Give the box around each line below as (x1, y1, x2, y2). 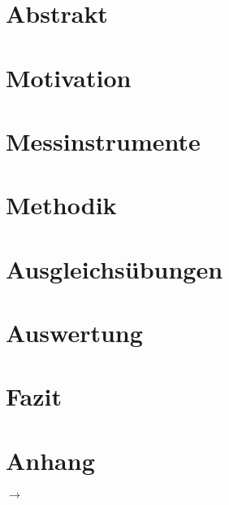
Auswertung (6, 316, 143, 349)
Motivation (6, 60, 132, 94)
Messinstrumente (6, 124, 201, 157)
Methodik (6, 188, 117, 222)
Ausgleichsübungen (6, 252, 223, 285)
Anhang (6, 443, 95, 476)
